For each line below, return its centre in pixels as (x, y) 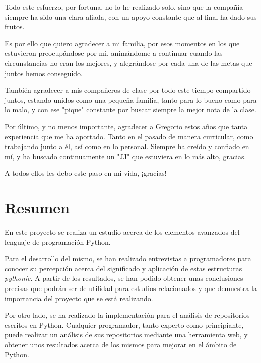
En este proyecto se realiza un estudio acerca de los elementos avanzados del (122, 232)
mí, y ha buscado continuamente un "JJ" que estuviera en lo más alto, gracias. (125, 156)
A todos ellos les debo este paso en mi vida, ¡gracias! (86, 173)
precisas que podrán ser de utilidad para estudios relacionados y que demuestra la (131, 288)
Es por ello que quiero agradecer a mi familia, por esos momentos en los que (122, 43)
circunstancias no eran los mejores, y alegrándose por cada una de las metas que (128, 63)
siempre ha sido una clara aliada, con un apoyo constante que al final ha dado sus (131, 16)
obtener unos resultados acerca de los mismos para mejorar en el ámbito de (121, 344)
